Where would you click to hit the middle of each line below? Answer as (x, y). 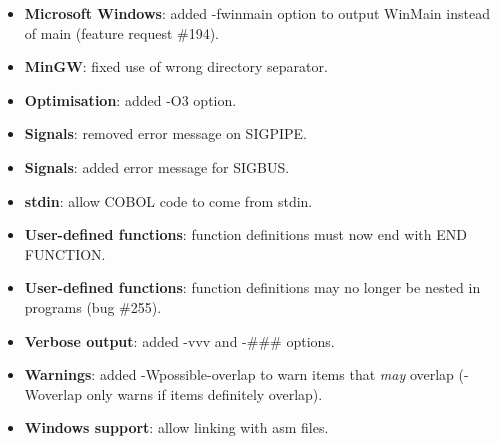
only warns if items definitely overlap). (204, 393)
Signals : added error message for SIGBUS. (157, 166)
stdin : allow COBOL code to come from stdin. (168, 200)
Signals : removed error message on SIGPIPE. (166, 133)
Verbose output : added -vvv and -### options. (179, 340)
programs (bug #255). (93, 306)
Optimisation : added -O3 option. (130, 99)
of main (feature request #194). (122, 32)
